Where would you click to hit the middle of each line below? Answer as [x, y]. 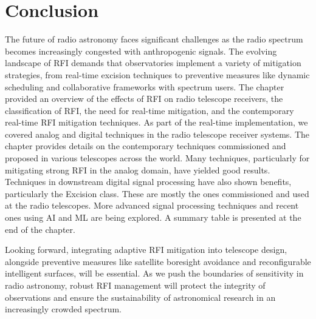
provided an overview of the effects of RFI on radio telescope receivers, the [144, 99]
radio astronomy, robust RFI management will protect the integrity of [135, 285]
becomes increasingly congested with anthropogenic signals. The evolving [141, 51]
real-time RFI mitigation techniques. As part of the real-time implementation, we [156, 122]
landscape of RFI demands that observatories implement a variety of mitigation [153, 63]
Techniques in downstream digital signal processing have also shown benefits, [148, 182]
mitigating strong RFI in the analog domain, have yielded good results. [138, 170]
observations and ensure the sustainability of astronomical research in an [140, 297]
